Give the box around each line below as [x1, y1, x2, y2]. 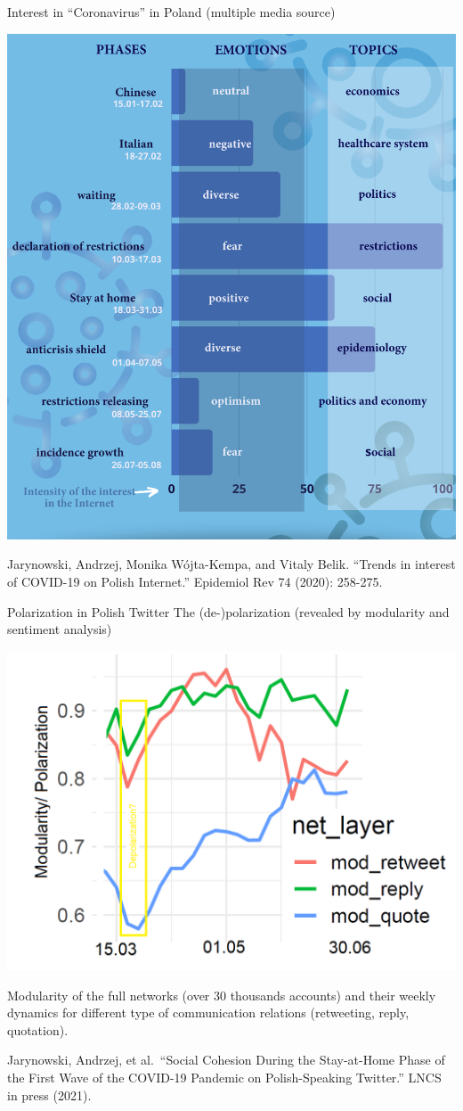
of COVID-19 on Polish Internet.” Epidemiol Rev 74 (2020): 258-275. [7, 572, 383, 590]
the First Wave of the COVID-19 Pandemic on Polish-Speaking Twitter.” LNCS [7, 1067, 442, 1086]
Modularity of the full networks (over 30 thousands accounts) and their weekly [7, 985, 436, 1004]
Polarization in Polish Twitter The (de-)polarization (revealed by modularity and [7, 602, 450, 621]
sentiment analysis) [7, 620, 112, 638]
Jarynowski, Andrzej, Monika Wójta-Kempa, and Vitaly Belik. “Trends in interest [7, 555, 456, 573]
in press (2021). [7, 1085, 92, 1104]
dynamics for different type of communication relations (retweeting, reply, [7, 1003, 410, 1022]
